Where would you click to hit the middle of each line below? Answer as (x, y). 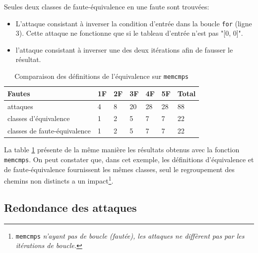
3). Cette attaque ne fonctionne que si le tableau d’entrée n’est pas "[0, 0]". (129, 33)
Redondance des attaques (70, 207)
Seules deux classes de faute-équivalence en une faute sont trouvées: (107, 6)
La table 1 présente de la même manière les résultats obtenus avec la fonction (122, 150)
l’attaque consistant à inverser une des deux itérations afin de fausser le (124, 49)
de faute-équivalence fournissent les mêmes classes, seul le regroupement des (119, 169)
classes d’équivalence (39, 118)
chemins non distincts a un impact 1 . (59, 180)
